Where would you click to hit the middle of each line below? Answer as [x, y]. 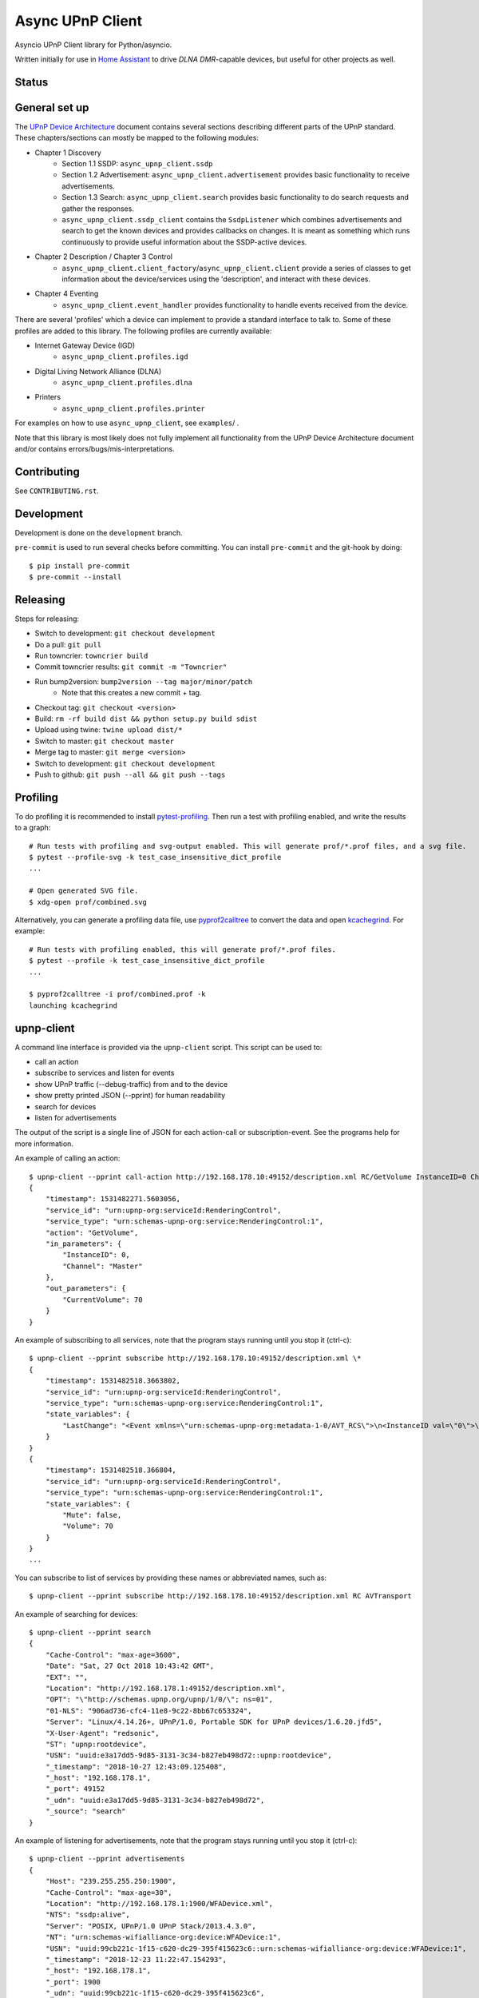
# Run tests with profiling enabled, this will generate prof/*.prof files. [183, 949]
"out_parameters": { [85, 1288]
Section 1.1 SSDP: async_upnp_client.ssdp [137, 164]
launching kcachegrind [73, 1005]
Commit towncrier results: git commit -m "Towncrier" [131, 667]
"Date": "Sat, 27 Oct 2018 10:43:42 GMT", [130, 1666]
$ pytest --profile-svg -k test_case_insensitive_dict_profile [155, 858]
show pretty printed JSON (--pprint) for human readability [130, 1096]
